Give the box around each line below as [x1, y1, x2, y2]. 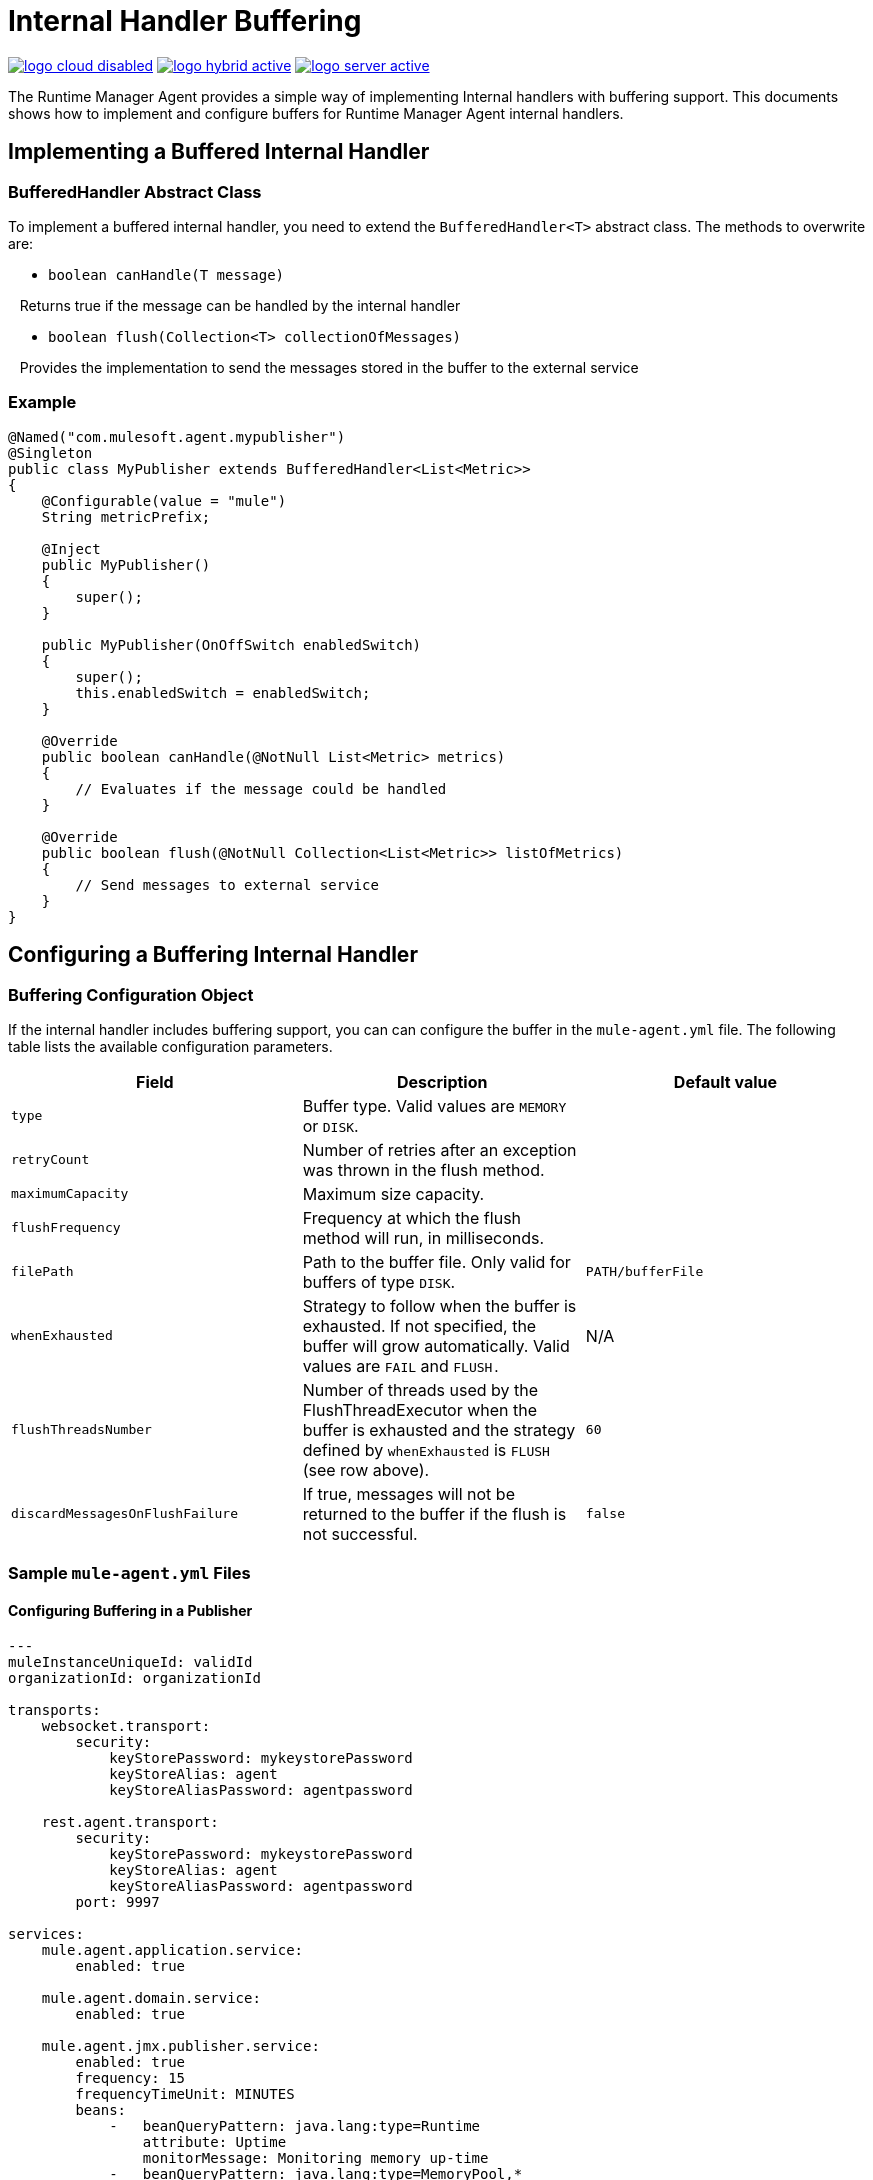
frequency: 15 [75, 2069, 186, 2086]
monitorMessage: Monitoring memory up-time [142, 2149, 489, 2166]
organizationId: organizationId [8, 1669, 261, 1686]
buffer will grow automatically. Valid [302, 1335, 570, 1356]
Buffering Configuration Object [8, 984, 254, 1005]
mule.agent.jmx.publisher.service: [41, 2037, 320, 2054]
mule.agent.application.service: [41, 1941, 304, 1958]
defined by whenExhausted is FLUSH [302, 1439, 550, 1460]
